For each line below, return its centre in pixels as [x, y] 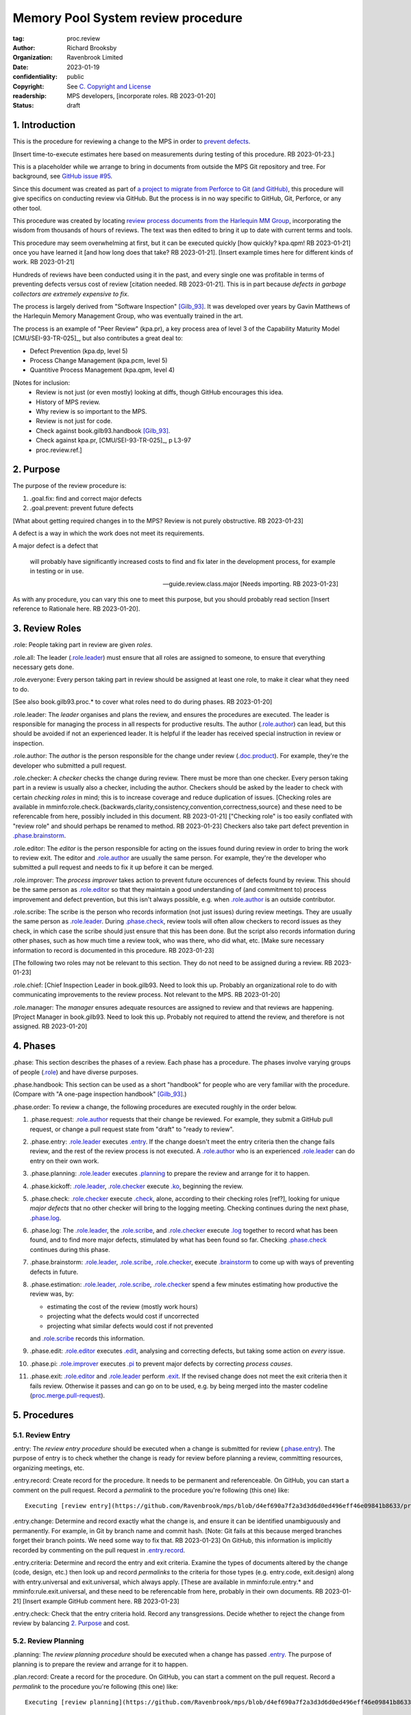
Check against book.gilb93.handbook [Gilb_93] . [103, 430]
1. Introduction [44, 125]
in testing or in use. [57, 571]
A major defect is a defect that [55, 546]
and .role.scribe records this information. [87, 1338]
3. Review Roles [47, 629]
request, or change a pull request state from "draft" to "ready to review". [132, 1129]
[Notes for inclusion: [41, 382]
